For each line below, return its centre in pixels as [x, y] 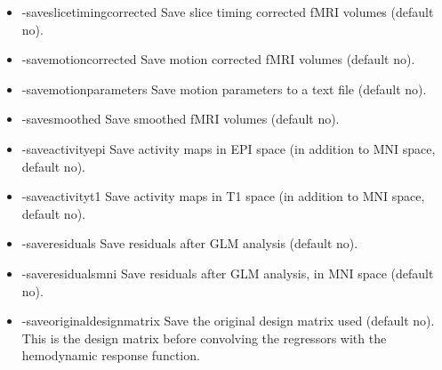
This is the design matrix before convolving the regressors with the [204, 338]
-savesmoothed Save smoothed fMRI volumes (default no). [181, 119]
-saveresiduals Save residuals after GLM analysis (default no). [190, 243]
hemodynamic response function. [111, 355]
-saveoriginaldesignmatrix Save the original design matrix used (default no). [228, 321]
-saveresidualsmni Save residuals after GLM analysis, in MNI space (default [228, 273]
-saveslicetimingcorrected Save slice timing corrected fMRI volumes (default [228, 12]
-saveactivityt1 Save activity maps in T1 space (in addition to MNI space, [223, 196]
